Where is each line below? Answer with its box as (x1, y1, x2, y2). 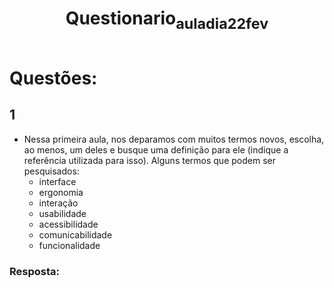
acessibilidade (38, 218, 99, 230)
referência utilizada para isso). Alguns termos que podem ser (23, 154, 276, 166)
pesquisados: (23, 165, 80, 177)
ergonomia (38, 186, 84, 198)
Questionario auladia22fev (65, 7, 269, 33)
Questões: (9, 67, 98, 89)
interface (38, 175, 77, 187)
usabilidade (38, 207, 87, 219)
